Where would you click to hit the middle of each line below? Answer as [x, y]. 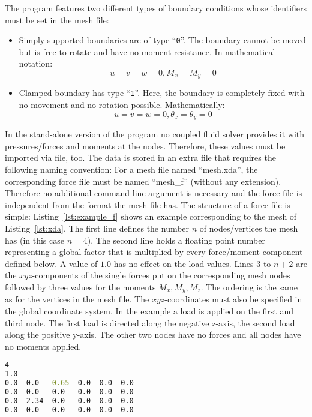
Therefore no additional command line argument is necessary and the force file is [154, 193]
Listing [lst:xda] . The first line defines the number [97, 228]
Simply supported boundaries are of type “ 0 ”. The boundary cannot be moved [162, 40]
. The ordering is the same [249, 286]
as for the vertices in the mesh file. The [77, 299]
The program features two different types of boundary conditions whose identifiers [156, 8]
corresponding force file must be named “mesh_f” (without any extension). [143, 181]
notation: [36, 63]
